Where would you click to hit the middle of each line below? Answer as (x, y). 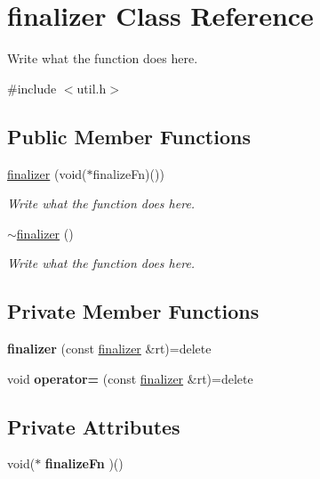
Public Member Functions (129, 136)
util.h (92, 88)
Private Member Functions (133, 311)
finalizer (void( (47, 173)
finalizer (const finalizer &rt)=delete (109, 349)
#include (32, 88)
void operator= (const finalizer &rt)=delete (130, 378)
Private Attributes (94, 426)
